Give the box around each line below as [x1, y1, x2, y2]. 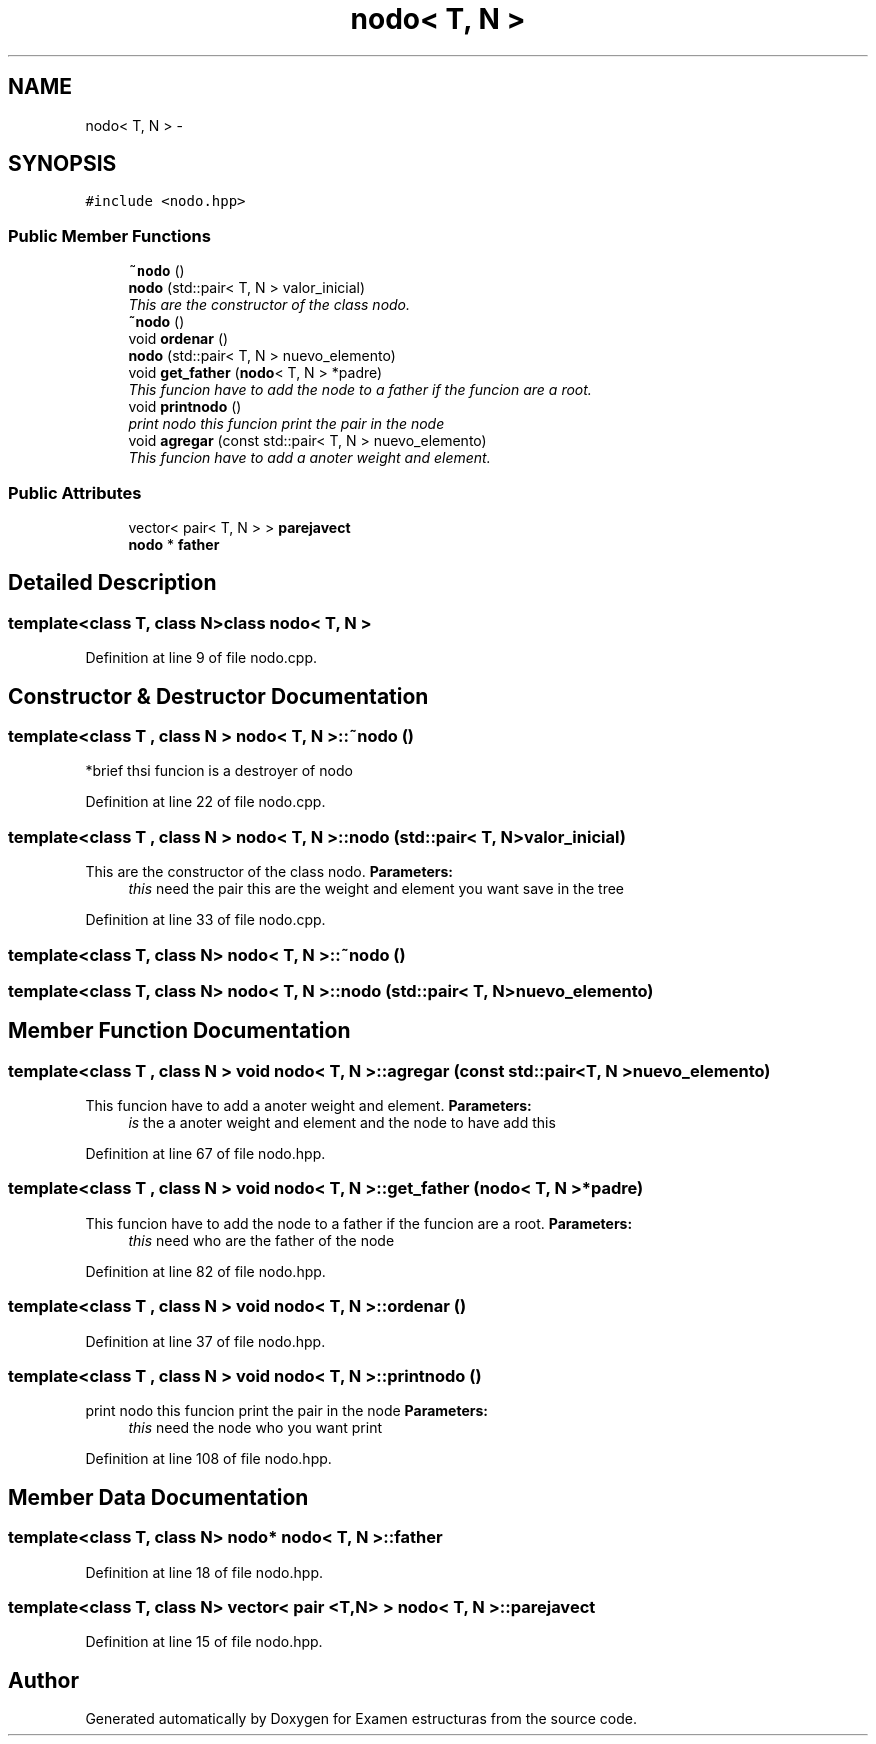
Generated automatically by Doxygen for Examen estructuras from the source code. [85, 1710, 637, 1728]
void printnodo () [128, 398, 242, 416]
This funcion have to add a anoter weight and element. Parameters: [85, 1097, 532, 1115]
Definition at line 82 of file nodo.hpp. [85, 1262, 326, 1280]
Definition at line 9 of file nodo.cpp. [85, 649, 318, 667]
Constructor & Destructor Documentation [8, 683, 429, 709]
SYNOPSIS [8, 151, 117, 177]
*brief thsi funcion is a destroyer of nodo [85, 762, 353, 780]
